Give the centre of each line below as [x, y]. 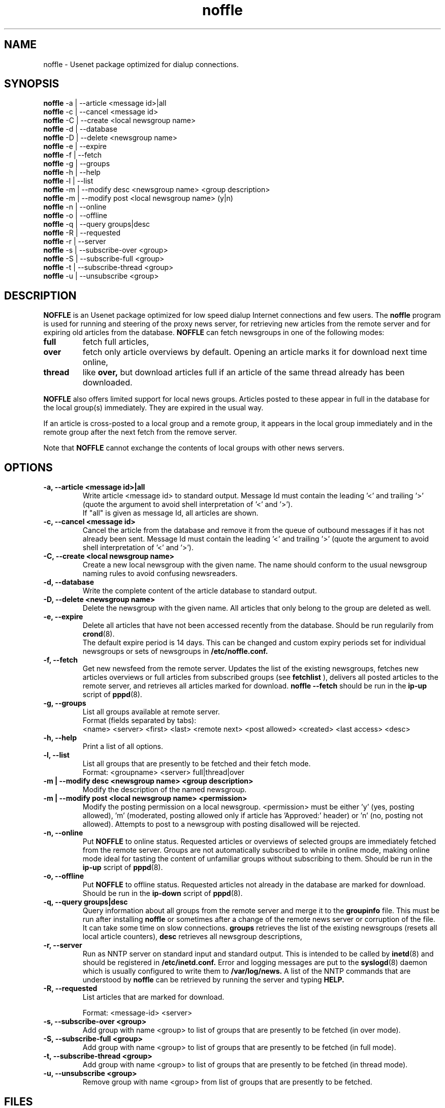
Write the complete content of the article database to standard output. [200, 591]
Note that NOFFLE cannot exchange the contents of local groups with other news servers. [194, 448]
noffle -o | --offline [75, 216]
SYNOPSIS [32, 84]
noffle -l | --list [68, 181]
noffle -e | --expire [75, 146]
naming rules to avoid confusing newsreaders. [160, 574]
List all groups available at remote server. [151, 712]
